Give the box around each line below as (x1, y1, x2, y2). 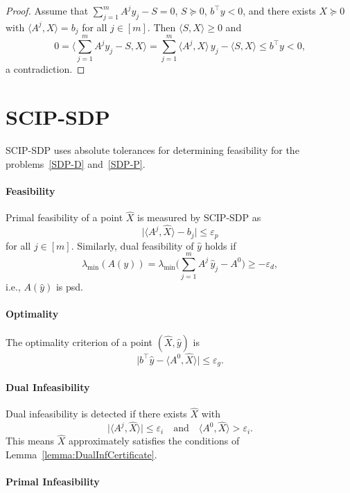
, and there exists (243, 3, 316, 17)
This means (6, 433, 55, 448)
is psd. (55, 279, 84, 294)
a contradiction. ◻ (6, 62, 85, 76)
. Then (147, 19, 176, 34)
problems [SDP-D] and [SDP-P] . (6, 156, 146, 171)
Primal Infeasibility (6, 474, 100, 489)
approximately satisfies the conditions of (69, 433, 240, 448)
